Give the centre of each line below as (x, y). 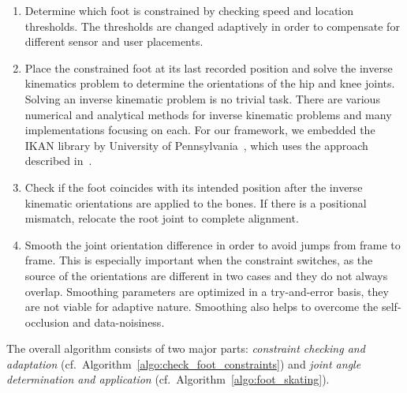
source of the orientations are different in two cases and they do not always (206, 275)
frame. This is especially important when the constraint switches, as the (199, 260)
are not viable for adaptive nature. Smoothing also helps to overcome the (202, 307)
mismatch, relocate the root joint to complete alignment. (162, 218)
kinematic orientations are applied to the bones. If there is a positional (196, 202)
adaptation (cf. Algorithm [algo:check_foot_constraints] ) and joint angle (184, 363)
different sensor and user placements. (114, 41)
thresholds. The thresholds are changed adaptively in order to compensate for (212, 26)
